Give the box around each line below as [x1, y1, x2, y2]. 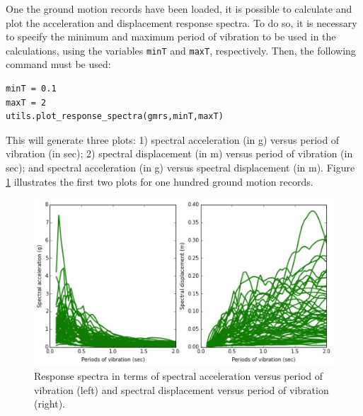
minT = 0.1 [6, 84, 57, 94]
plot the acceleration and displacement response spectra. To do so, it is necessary [6, 15, 357, 30]
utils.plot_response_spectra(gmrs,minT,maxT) [6, 111, 224, 122]
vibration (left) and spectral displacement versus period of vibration [34, 382, 329, 397]
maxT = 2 [6, 97, 47, 108]
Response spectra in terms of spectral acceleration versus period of [34, 369, 323, 383]
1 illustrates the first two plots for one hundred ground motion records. [6, 174, 313, 189]
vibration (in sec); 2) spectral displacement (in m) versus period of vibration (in [6, 146, 353, 161]
